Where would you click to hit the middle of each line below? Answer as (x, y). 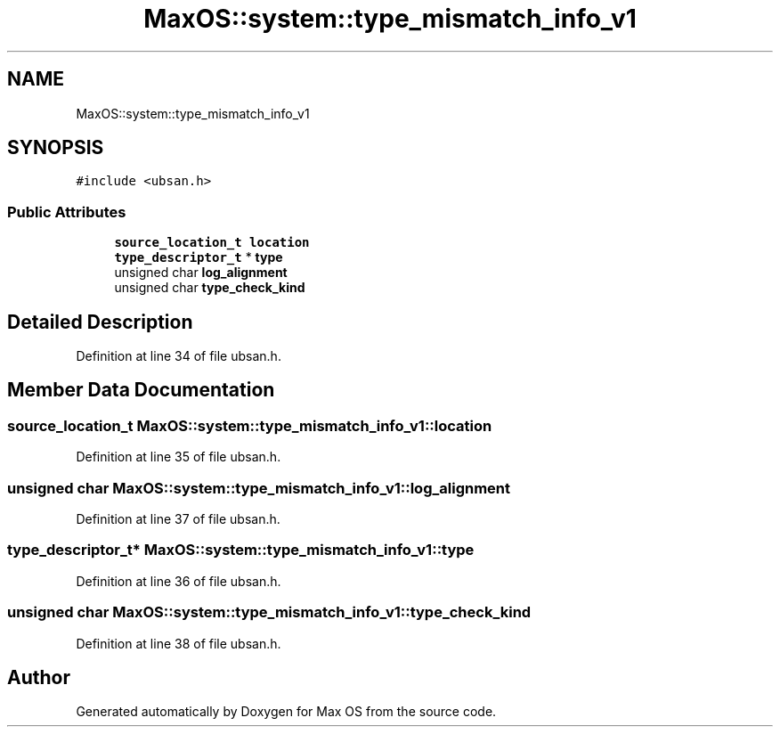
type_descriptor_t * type (199, 257)
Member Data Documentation (141, 390)
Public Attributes (67, 212)
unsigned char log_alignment (201, 273)
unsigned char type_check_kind (210, 288)
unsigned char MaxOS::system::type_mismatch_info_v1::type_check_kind (269, 612)
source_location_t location (212, 243)
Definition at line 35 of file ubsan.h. (179, 457)
